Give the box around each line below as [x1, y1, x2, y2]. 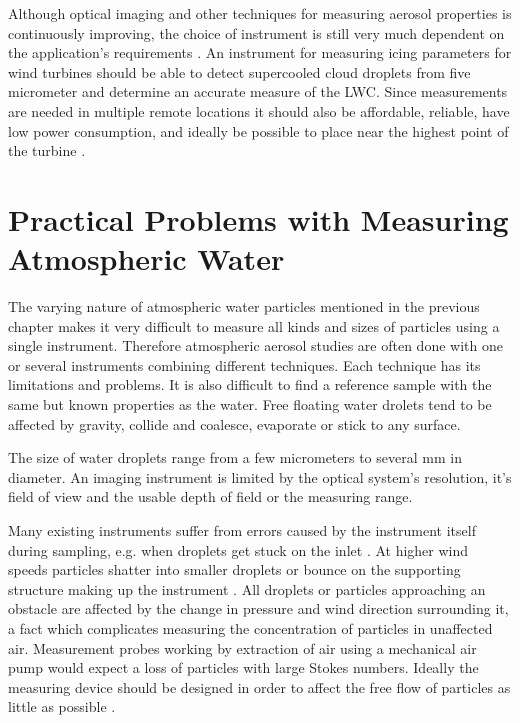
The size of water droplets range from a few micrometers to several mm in [8, 447, 462, 468]
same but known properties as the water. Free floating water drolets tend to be [8, 394, 492, 415]
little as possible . [8, 696, 116, 717]
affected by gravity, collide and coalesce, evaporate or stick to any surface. [8, 413, 461, 434]
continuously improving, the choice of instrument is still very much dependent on [8, 22, 505, 43]
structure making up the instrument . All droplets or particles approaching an [8, 578, 486, 599]
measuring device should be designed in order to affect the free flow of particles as [8, 676, 511, 697]
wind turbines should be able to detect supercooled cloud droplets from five [8, 61, 471, 82]
